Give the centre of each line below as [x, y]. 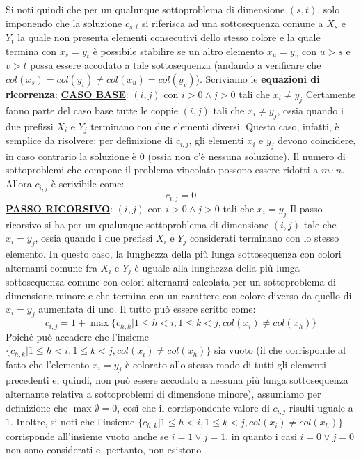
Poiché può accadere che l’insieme [77, 336]
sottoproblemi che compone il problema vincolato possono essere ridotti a [162, 170]
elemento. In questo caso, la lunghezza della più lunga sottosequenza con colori [174, 254]
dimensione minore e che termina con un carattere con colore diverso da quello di [179, 295]
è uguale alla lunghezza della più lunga [217, 267]
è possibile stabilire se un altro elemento [178, 50]
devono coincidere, [317, 140]
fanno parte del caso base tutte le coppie [92, 110]
